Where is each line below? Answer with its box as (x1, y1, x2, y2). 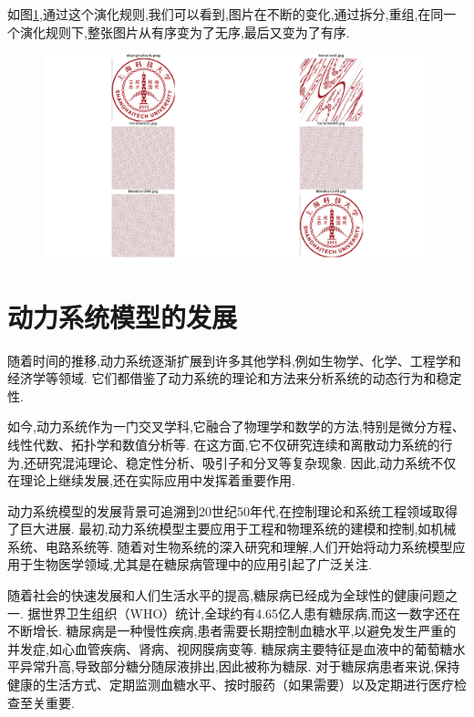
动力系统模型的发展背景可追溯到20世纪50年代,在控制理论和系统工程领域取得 (7, 501, 458, 520)
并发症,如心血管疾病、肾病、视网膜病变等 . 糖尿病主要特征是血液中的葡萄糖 (7, 639, 453, 658)
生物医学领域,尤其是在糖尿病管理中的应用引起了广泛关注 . (32, 555, 372, 574)
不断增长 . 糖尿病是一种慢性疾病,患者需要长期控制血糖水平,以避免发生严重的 (7, 621, 457, 640)
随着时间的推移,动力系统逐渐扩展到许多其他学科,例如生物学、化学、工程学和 (7, 350, 461, 369)
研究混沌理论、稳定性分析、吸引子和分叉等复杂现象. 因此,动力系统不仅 (36, 452, 457, 472)
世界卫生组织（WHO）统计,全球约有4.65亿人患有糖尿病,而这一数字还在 (40, 603, 461, 622)
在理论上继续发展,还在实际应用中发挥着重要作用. (7, 471, 295, 490)
